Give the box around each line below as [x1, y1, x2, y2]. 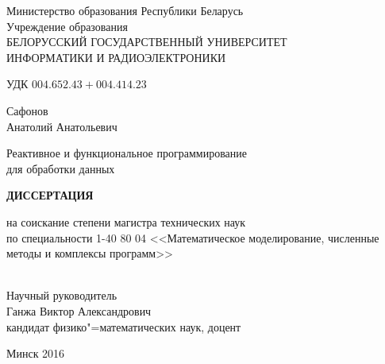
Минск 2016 [6, 345, 65, 362]
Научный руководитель [6, 287, 117, 304]
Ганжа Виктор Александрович [6, 302, 152, 319]
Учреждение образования [6, 17, 128, 34]
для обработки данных [6, 160, 115, 176]
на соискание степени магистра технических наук [6, 213, 246, 230]
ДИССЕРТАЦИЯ [6, 187, 94, 203]
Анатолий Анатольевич [6, 118, 117, 134]
